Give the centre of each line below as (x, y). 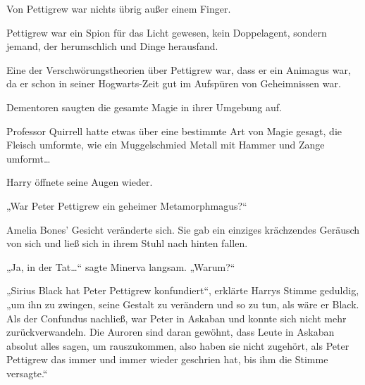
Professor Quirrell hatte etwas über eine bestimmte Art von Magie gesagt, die (174, 131)
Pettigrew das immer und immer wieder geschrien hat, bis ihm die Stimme (167, 359)
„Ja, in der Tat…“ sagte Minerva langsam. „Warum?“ (121, 266)
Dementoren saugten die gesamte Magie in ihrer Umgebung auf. (144, 107)
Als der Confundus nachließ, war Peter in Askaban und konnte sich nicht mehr (177, 318)
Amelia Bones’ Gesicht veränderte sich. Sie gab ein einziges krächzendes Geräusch (183, 229)
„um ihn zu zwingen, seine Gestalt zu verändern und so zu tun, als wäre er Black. (183, 304)
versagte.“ (27, 373)
